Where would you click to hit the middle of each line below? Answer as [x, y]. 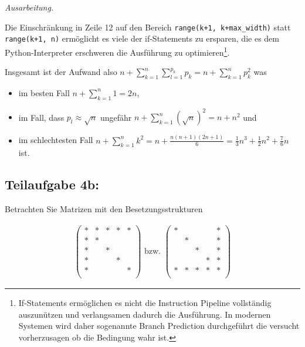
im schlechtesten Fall [56, 140]
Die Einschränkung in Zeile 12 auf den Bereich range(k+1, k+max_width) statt [148, 27]
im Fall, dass [41, 117]
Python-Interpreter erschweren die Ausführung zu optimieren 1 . [117, 51]
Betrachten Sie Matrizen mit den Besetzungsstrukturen [104, 209]
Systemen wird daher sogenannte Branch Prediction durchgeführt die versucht [159, 326]
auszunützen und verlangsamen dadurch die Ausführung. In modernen [145, 314]
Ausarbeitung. [29, 7]
